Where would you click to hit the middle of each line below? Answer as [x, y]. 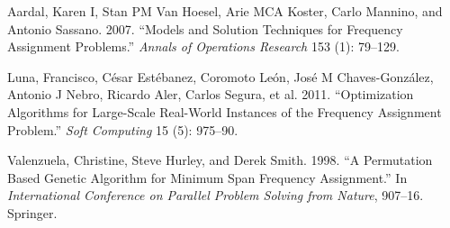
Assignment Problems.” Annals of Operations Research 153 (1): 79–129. [203, 46]
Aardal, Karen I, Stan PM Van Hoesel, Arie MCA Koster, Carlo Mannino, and [225, 11]
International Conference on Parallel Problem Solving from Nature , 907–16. [216, 195]
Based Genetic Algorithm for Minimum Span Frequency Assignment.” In [207, 177]
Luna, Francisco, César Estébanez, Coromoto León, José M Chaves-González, [220, 76]
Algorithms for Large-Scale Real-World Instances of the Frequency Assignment [225, 111]
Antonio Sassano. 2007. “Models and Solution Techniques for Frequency [205, 28]
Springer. [32, 212]
